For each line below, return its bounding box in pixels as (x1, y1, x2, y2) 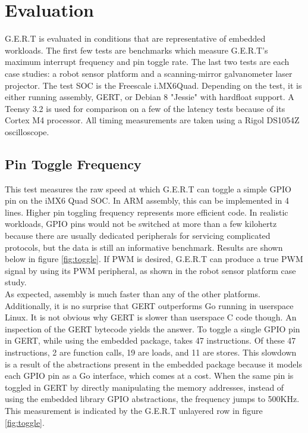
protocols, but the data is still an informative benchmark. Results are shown (5, 241, 283, 253)
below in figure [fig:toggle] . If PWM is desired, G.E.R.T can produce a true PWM (5, 253, 303, 265)
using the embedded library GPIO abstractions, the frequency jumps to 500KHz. (5, 392, 300, 405)
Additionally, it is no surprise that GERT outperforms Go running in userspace (5, 299, 294, 311)
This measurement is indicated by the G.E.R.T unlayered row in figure (5, 404, 263, 416)
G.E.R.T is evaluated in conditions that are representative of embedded (5, 32, 266, 45)
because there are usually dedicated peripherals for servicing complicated (5, 229, 271, 242)
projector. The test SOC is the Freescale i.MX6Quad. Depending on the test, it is (5, 79, 302, 91)
